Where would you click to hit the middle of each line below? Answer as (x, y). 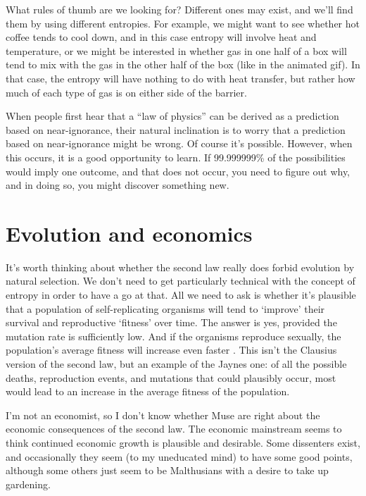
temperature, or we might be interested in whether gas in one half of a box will (176, 50)
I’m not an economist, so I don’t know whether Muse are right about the (163, 415)
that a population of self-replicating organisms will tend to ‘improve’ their (165, 308)
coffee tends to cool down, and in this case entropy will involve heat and (161, 37)
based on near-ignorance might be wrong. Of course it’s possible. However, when (179, 143)
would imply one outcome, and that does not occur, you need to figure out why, (178, 171)
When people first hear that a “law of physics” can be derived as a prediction (172, 116)
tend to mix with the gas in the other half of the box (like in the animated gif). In (183, 64)
